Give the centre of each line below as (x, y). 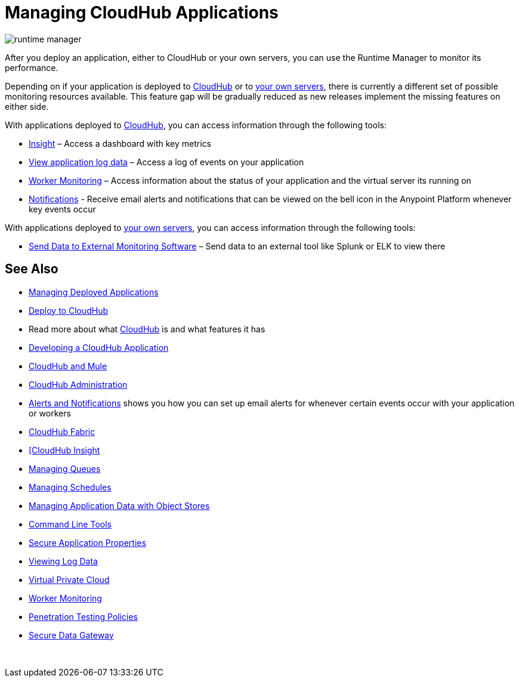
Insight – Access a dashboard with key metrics (120, 143)
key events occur (62, 209)
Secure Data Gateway (71, 635)
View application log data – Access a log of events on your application (166, 162)
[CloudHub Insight (64, 450)
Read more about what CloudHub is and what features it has (147, 329)
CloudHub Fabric (62, 431)
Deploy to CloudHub (69, 310)
